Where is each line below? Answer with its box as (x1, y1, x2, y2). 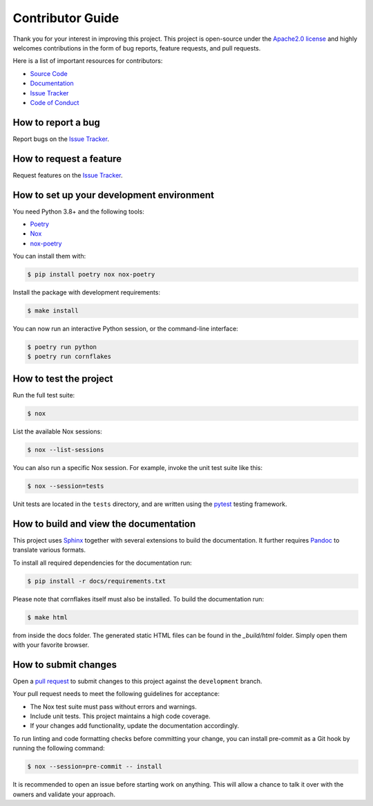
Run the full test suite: (12, 391, 75, 399)
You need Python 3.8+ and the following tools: (12, 207, 144, 216)
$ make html (27, 613, 68, 621)
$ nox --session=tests (27, 482, 104, 490)
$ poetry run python (27, 343, 97, 351)
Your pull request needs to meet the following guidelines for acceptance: (12, 690, 220, 698)
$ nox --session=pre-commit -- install (27, 762, 162, 771)
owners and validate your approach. (12, 790, 115, 798)
